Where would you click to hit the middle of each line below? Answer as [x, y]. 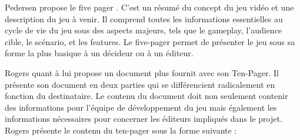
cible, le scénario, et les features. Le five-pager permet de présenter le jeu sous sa [150, 41]
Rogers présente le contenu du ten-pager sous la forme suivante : [121, 130]
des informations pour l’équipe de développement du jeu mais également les [141, 107]
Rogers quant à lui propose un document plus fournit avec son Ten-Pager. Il [142, 72]
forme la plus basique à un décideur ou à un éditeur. [99, 53]
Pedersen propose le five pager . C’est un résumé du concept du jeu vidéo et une [149, 7]
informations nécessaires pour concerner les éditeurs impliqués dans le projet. [144, 119]
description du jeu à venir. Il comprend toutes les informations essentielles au [144, 18]
